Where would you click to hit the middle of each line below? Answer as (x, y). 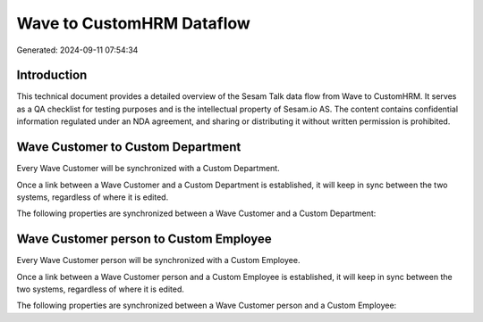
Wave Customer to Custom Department (129, 147)
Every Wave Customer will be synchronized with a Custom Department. (148, 169)
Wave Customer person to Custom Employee (144, 239)
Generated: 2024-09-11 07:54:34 (77, 50)
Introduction (52, 75)
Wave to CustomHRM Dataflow (133, 23)
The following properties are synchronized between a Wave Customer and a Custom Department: (196, 213)
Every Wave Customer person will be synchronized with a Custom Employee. (158, 260)
